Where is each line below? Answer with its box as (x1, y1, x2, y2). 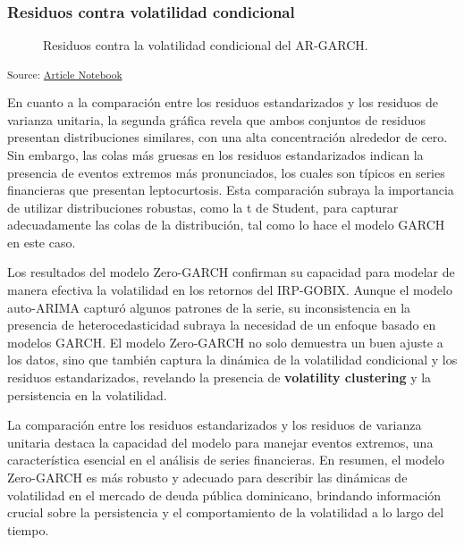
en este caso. (7, 232, 76, 251)
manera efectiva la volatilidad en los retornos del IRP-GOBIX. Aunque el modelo (7, 281, 452, 299)
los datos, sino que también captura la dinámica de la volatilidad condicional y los (7, 350, 458, 369)
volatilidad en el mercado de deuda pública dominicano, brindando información (7, 485, 442, 504)
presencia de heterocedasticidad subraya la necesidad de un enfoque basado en (7, 315, 436, 334)
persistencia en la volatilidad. (7, 385, 167, 404)
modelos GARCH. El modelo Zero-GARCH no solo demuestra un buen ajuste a (7, 332, 443, 351)
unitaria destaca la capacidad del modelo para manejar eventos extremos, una (7, 432, 434, 451)
